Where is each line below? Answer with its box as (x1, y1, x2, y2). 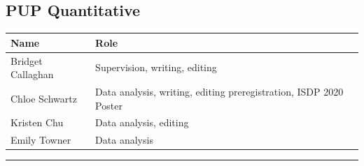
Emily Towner (10, 133, 71, 147)
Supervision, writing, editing (95, 60, 217, 75)
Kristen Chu (10, 115, 64, 130)
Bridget (10, 53, 43, 68)
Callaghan (10, 67, 54, 82)
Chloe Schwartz (10, 91, 77, 105)
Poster (95, 98, 122, 112)
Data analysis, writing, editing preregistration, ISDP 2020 (95, 84, 344, 98)
